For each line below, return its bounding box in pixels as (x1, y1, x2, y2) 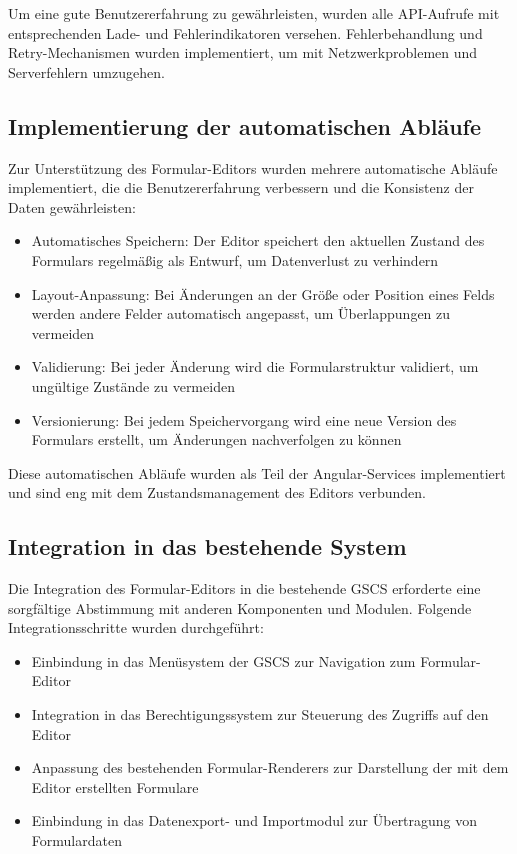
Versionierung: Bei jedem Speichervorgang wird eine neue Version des (31, 409, 457, 430)
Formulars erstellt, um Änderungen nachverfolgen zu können (31, 429, 402, 450)
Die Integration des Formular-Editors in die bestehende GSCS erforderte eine (8, 578, 481, 599)
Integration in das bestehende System (8, 531, 407, 562)
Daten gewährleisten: (8, 196, 136, 217)
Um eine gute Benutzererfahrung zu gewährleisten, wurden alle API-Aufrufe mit (8, 3, 500, 23)
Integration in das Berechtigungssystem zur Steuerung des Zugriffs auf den (31, 704, 489, 725)
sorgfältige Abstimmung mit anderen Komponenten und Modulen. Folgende (8, 597, 472, 618)
